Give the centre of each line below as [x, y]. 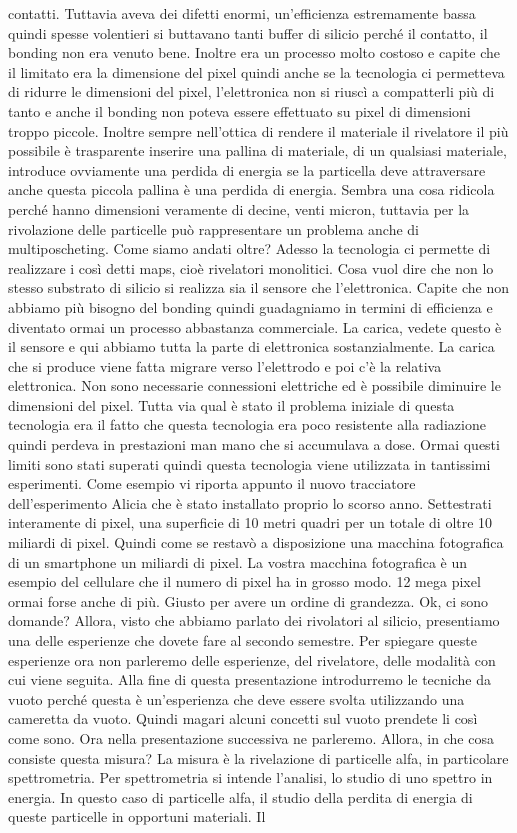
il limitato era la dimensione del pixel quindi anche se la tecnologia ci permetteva [256, 71]
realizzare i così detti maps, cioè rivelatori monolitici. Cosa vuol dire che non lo [251, 267]
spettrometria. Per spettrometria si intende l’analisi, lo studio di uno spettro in [250, 777]
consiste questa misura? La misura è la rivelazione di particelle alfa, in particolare [258, 757]
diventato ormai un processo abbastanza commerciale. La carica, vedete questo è [255, 326]
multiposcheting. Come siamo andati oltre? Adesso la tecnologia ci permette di [249, 248]
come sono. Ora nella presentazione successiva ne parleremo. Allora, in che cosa [251, 737]
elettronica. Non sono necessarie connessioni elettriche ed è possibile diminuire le [254, 385]
